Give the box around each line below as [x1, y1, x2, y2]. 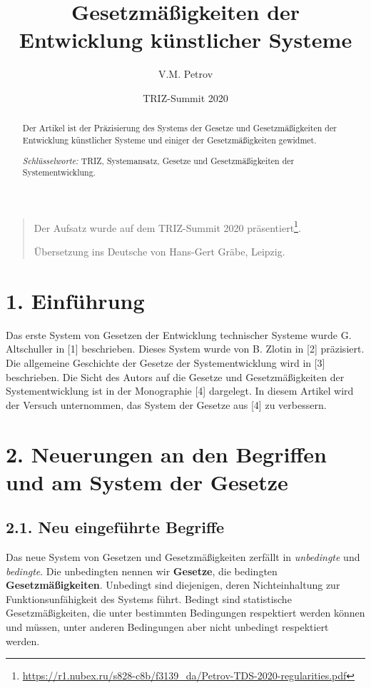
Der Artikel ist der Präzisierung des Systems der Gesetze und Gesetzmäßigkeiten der [22, 122, 337, 134]
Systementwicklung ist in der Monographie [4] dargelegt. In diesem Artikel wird [6, 383, 354, 398]
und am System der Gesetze [6, 467, 288, 496]
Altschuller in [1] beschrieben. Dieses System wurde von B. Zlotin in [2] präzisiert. [6, 341, 365, 356]
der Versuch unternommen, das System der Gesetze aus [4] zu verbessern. [6, 397, 327, 412]
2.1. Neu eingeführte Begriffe [6, 516, 225, 538]
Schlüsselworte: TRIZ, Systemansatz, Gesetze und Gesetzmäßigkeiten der [22, 154, 295, 166]
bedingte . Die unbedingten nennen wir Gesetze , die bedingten [6, 563, 278, 578]
